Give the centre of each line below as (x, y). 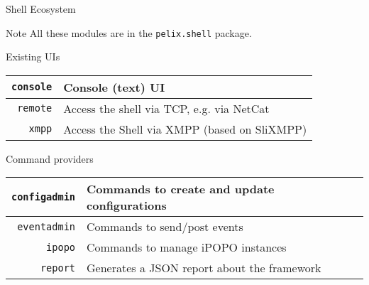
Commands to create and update (181, 189)
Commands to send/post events (165, 227)
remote (35, 108)
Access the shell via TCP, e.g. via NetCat (166, 108)
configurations (127, 205)
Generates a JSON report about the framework (204, 268)
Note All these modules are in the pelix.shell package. (129, 32)
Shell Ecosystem (41, 9)
